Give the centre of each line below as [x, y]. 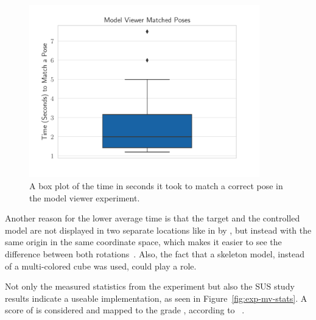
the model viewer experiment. [85, 197]
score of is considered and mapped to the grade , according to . [125, 310]
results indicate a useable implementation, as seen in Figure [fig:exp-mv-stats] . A [156, 298]
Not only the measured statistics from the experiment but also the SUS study [150, 286]
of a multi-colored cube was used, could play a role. [101, 266]
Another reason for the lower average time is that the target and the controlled [153, 218]
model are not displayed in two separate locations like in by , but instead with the [158, 230]
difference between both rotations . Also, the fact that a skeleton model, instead [155, 254]
